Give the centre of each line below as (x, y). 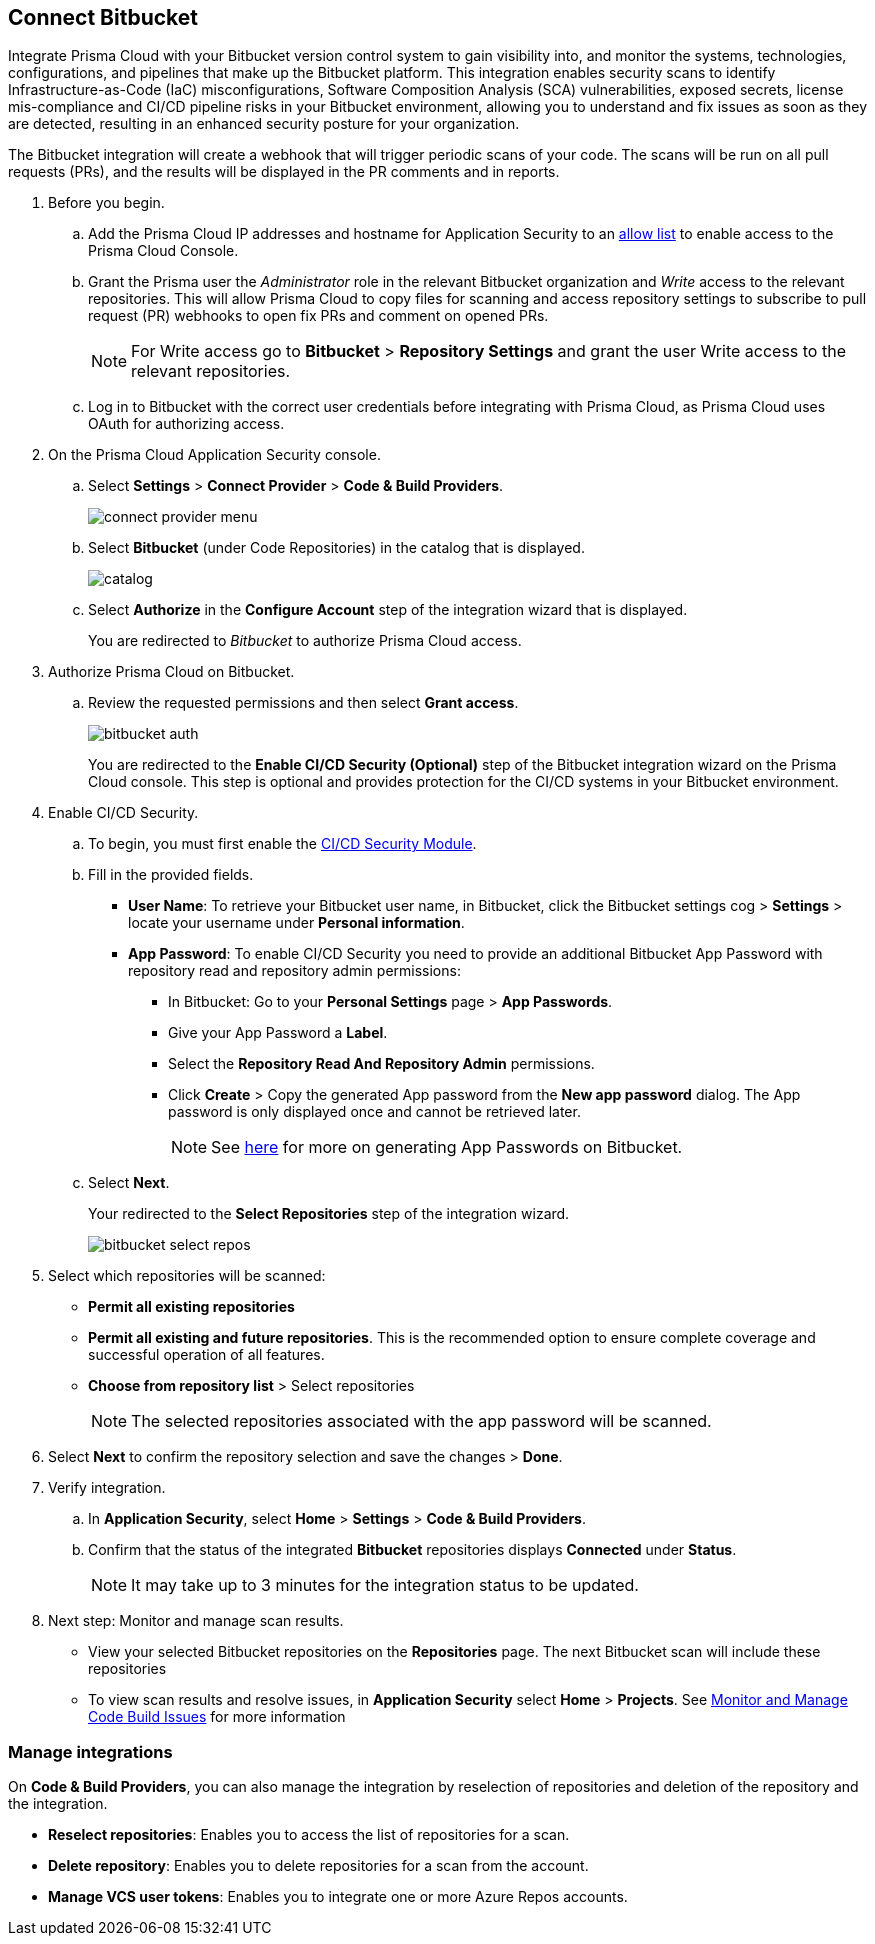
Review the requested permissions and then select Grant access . (303, 703)
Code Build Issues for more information (217, 1717)
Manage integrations (90, 1751)
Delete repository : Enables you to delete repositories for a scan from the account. (318, 1866)
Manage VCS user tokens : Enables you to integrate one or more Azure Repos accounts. (338, 1897)
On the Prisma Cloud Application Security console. (214, 455)
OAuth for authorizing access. (186, 424)
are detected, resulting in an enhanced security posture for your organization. (264, 124)
